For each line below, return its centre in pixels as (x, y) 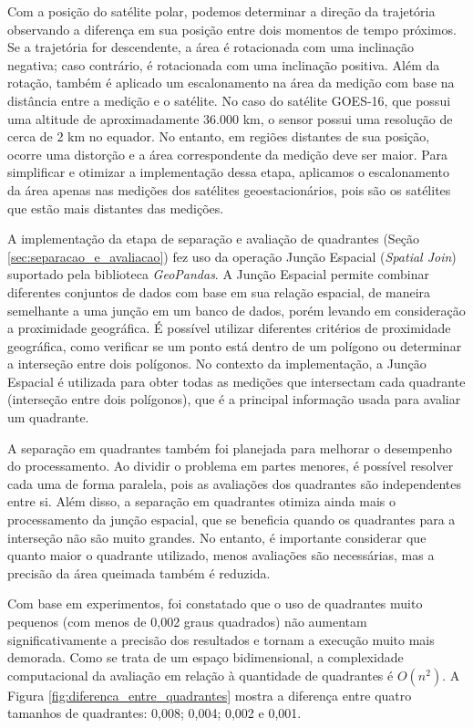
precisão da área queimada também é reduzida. (139, 572)
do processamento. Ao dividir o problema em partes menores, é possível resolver (231, 466)
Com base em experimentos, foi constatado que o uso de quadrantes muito (215, 603)
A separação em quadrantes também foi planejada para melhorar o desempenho (230, 447)
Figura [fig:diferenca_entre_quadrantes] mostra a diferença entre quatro (210, 695)
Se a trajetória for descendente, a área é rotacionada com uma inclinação (211, 47)
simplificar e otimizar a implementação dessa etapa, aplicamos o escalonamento (228, 172)
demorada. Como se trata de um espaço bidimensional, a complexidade (206, 657)
